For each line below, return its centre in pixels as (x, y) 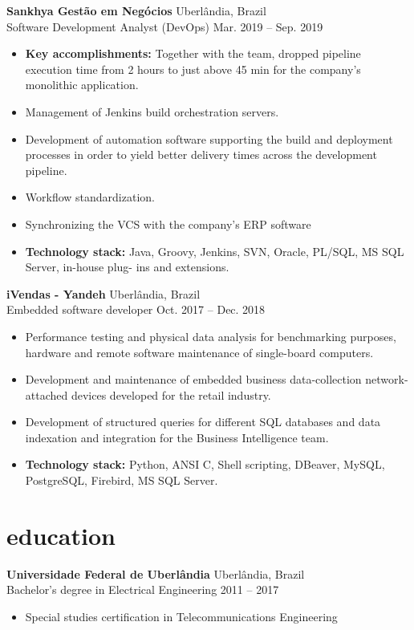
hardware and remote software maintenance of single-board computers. (199, 352)
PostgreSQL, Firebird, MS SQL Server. (122, 480)
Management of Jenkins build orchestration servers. (152, 111)
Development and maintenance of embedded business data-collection (193, 379)
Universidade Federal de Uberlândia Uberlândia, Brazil (156, 573)
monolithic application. (82, 85)
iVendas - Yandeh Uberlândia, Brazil (103, 293)
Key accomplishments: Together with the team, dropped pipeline (193, 53)
